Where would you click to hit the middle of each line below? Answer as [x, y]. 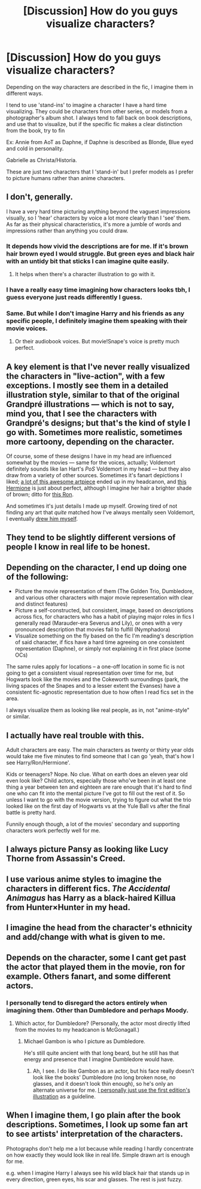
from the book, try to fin [36, 130]
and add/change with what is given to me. [86, 937]
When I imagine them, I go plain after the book [94, 1115]
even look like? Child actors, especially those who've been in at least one [96, 781]
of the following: [37, 576]
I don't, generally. [40, 197]
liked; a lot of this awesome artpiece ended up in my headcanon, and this [96, 482]
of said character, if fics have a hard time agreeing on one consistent [100, 642]
